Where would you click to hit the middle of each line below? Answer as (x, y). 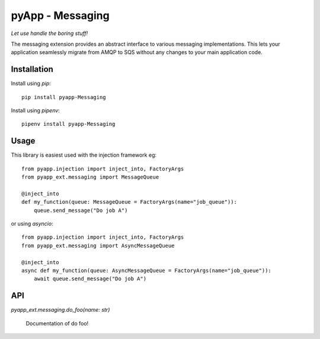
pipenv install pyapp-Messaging (68, 124)
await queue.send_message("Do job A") (90, 279)
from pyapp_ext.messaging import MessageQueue (90, 177)
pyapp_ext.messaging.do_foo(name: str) (60, 310)
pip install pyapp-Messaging (64, 97)
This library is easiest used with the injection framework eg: (84, 155)
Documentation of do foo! (57, 323)
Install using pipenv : (36, 110)
